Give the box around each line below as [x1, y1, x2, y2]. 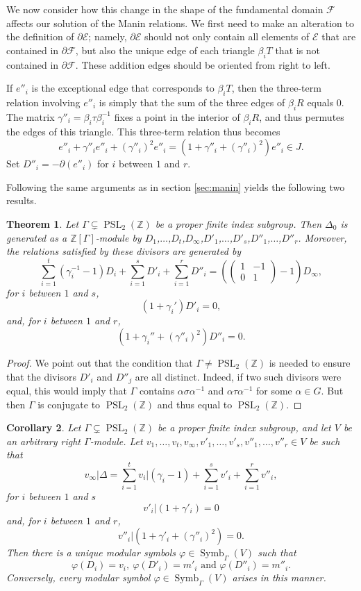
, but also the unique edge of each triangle [75, 42, 255, 57]
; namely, [88, 29, 127, 44]
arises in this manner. [232, 570, 326, 585]
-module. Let [90, 433, 143, 448]
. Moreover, [298, 230, 347, 244]
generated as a [6, 230, 67, 244]
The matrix [6, 109, 55, 124]
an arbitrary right [6, 433, 81, 448]
